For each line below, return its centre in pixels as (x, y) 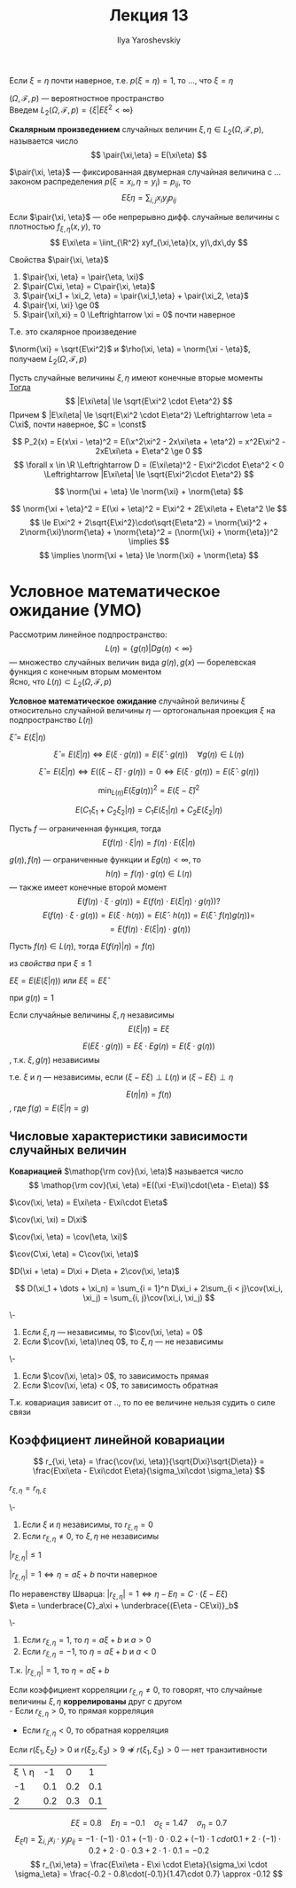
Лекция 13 (149, 16)
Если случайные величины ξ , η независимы (92, 1015)
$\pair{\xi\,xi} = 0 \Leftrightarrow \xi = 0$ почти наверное (129, 314)
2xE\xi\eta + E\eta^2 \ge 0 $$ (149, 451)
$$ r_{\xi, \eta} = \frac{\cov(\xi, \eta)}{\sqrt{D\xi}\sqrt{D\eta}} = (149, 1461)
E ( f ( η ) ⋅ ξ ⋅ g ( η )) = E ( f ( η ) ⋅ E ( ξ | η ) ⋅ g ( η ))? (149, 901)
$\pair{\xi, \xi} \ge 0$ (61, 305)
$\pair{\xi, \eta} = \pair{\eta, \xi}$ (83, 277)
